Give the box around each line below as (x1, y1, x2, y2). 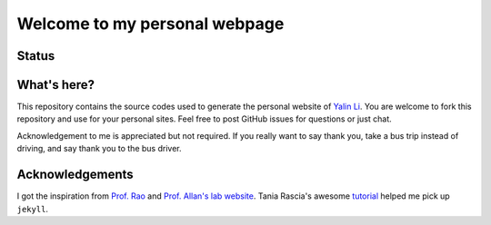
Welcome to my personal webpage (16, 14, 285, 34)
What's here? (16, 77, 95, 93)
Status (16, 48, 55, 64)
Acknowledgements (16, 167, 134, 182)
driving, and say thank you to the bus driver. (16, 143, 182, 154)
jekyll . (16, 203, 49, 214)
